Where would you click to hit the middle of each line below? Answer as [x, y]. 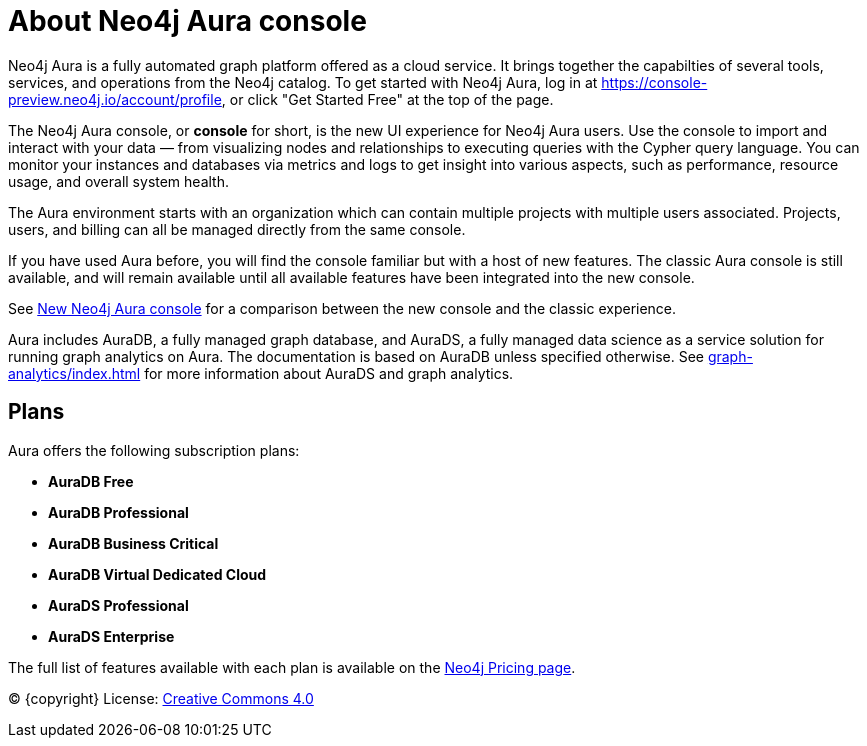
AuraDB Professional [118, 512]
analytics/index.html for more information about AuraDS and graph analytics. [261, 373]
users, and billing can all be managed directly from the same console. [237, 229]
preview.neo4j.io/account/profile [115, 99]
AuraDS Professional [118, 605]
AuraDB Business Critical [133, 543]
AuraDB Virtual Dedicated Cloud [157, 574]
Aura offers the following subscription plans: [154, 450]
